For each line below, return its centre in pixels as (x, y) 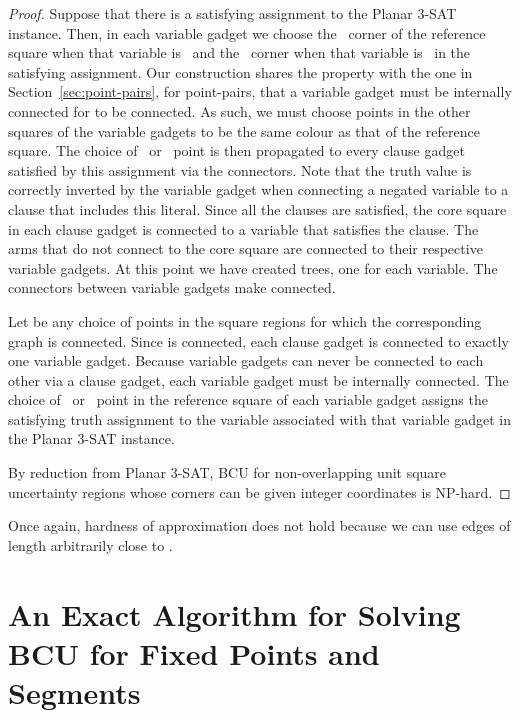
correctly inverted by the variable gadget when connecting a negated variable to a (258, 189)
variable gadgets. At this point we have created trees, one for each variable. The (253, 267)
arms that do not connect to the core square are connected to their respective (245, 248)
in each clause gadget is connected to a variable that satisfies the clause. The (243, 228)
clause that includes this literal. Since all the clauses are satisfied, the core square (257, 208)
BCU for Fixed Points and (194, 652)
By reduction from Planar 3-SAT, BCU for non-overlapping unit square (227, 472)
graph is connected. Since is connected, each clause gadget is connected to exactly (258, 340)
